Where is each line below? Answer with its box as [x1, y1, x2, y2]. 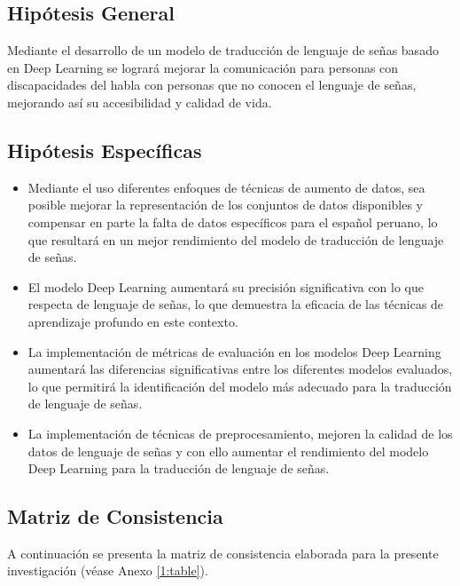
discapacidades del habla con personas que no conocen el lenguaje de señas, [7, 75, 417, 94]
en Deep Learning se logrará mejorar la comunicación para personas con [7, 58, 399, 76]
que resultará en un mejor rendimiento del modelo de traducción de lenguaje [27, 230, 444, 249]
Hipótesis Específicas [7, 136, 202, 163]
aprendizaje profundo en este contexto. [27, 312, 238, 330]
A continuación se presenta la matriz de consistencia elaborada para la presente [7, 543, 439, 562]
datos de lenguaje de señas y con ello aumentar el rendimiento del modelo [27, 441, 429, 460]
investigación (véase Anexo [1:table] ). [7, 561, 208, 580]
